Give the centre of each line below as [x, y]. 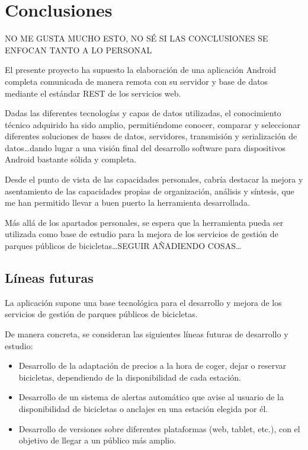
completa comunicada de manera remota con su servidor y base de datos [137, 81]
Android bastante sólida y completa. [71, 159]
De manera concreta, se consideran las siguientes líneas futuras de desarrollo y [147, 334]
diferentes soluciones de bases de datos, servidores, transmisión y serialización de [151, 136]
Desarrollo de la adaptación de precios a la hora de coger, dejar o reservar [153, 366]
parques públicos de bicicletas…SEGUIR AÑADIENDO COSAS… [123, 246]
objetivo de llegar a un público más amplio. [97, 440]
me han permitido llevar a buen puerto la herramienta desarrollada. [127, 202]
